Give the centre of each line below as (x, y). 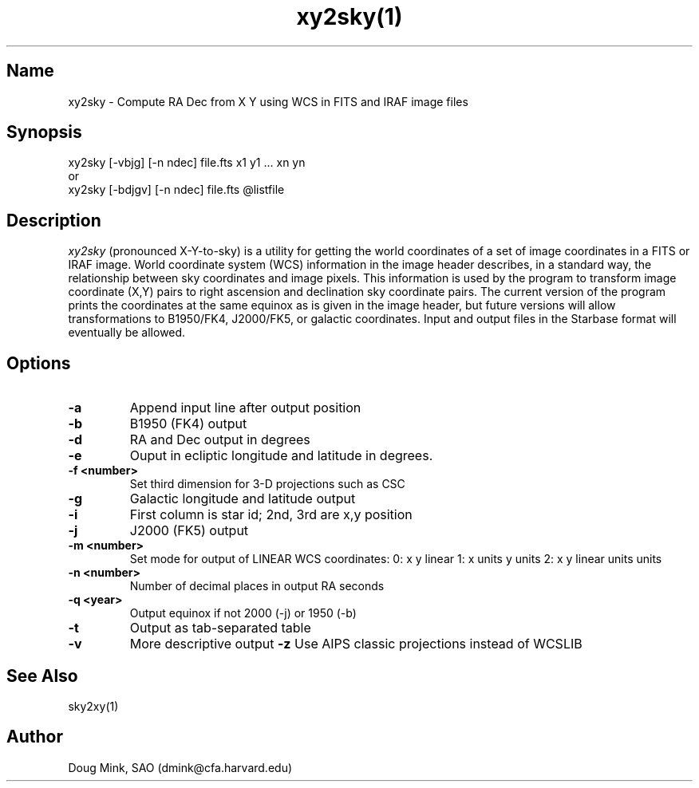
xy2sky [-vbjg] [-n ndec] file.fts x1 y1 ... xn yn (187, 163)
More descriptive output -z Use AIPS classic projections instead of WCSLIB (356, 644)
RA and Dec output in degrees (220, 440)
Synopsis (44, 132)
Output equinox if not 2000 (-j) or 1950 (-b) (243, 613)
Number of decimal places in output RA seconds (257, 586)
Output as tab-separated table (220, 628)
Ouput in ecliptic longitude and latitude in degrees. (281, 456)
